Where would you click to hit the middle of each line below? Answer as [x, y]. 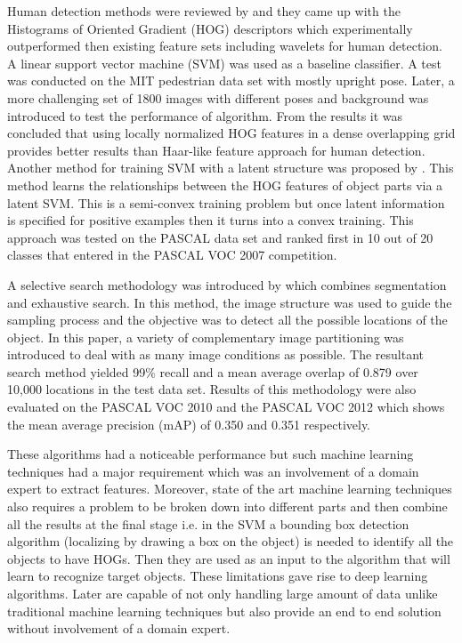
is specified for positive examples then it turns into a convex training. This [211, 220]
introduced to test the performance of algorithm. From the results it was [205, 115]
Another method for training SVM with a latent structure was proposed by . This [231, 168]
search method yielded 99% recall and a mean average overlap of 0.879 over [213, 371]
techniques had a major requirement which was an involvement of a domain [213, 471]
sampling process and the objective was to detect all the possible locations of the [227, 320]
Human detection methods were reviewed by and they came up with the [204, 11]
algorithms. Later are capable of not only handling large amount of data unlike [223, 593]
